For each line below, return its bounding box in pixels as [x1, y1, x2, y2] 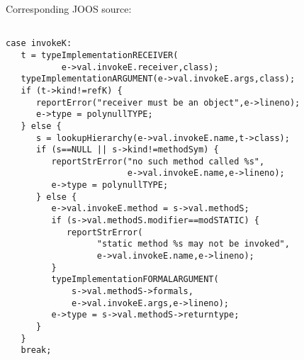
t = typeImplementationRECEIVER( [21, 50, 179, 60]
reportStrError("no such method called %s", [51, 156, 265, 167]
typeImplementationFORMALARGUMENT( [51, 274, 219, 285]
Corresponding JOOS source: [6, 1, 132, 16]
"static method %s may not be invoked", [96, 239, 290, 249]
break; [21, 345, 52, 356]
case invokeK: [6, 38, 72, 49]
